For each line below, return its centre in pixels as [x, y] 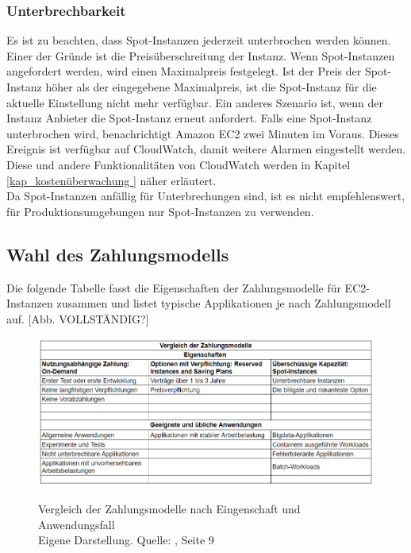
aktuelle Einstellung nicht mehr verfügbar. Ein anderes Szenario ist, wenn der [195, 102]
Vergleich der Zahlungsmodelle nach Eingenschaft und [169, 509]
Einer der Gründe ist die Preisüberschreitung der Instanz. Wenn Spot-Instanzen [201, 55]
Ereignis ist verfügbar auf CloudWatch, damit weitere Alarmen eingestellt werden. [206, 149]
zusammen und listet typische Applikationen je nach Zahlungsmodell [224, 303]
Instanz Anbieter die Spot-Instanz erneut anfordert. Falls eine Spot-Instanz [189, 118]
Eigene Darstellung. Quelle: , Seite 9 [126, 540]
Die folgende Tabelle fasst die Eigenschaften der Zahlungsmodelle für [174, 287]
